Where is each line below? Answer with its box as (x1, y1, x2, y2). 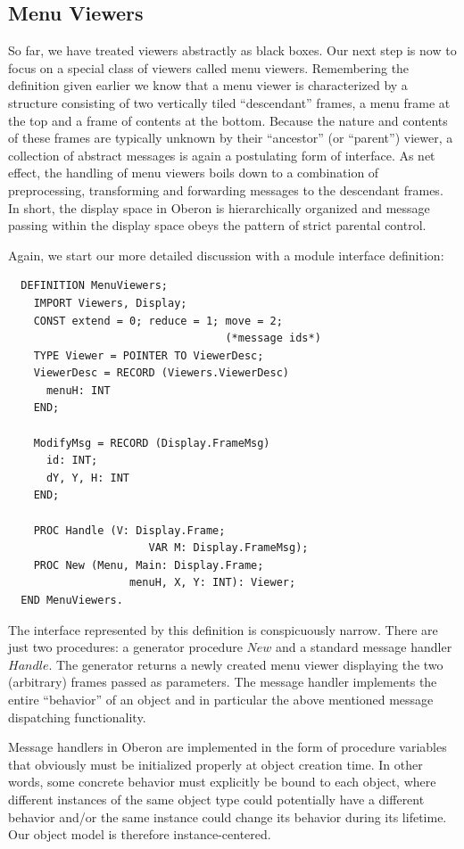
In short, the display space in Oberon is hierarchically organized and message (8, 198, 430, 217)
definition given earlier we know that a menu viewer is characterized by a (8, 76, 408, 95)
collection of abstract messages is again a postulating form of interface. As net (8, 145, 435, 164)
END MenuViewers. (21, 594, 123, 607)
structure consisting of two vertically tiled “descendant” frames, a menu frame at (8, 93, 451, 111)
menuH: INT (46, 383, 111, 397)
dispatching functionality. (8, 707, 146, 726)
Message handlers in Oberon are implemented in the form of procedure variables (8, 738, 447, 756)
